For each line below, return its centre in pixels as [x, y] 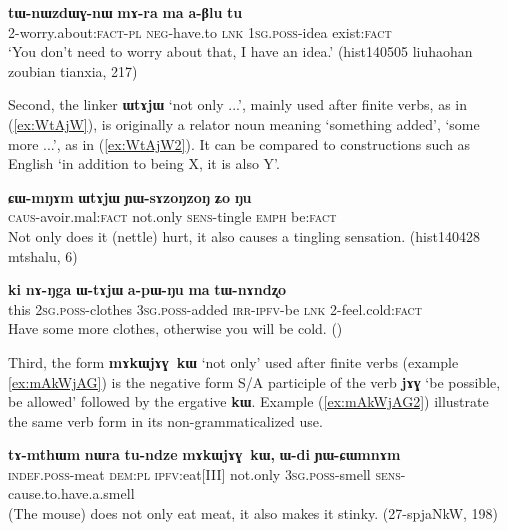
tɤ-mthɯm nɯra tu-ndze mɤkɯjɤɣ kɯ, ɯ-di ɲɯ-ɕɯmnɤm [204, 454]
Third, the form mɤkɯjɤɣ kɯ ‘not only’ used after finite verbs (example [233, 361]
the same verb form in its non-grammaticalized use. [165, 420]
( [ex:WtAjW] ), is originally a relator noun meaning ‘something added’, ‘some [244, 123]
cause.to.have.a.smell [71, 493]
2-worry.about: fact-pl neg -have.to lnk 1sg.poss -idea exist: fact [200, 31]
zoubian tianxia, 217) [73, 70]
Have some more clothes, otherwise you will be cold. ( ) [175, 328]
